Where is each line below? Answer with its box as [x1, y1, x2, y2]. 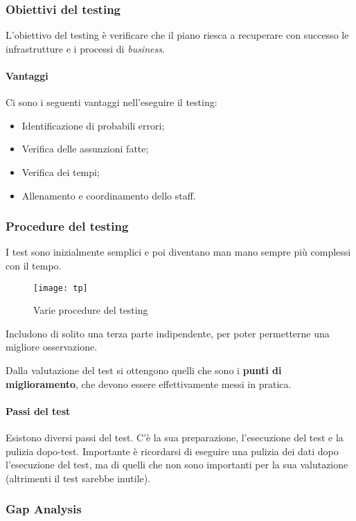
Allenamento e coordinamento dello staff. [21, 188, 196, 202]
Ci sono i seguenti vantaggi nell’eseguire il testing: [6, 95, 217, 109]
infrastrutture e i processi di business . [6, 41, 165, 55]
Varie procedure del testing [33, 303, 148, 317]
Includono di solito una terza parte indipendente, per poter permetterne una [6, 326, 330, 340]
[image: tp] [33, 283, 88, 293]
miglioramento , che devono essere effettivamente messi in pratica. [6, 376, 292, 391]
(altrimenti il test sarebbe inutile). [6, 470, 151, 485]
